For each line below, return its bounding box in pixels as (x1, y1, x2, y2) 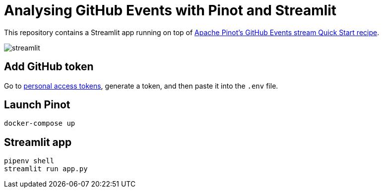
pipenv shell (4, 157, 55, 165)
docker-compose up (4, 119, 75, 128)
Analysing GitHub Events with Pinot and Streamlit (4, 2, 337, 19)
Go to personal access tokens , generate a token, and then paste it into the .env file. (4, 81, 278, 90)
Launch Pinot (4, 98, 70, 111)
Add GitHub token (4, 60, 94, 73)
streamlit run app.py (4, 165, 88, 173)
